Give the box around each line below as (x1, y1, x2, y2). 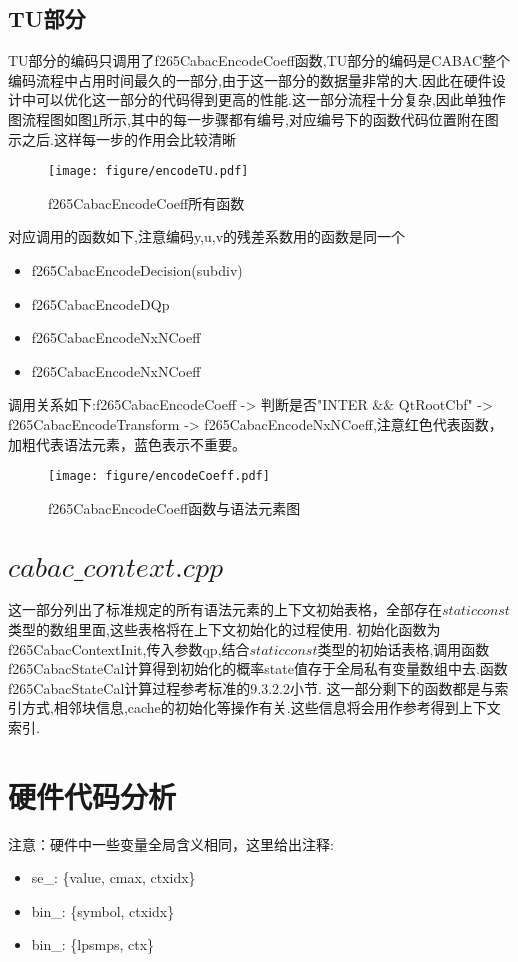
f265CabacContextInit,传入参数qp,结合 (8, 638, 250, 659)
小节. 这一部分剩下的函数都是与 (290, 677, 495, 698)
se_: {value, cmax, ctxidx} (31, 867, 196, 888)
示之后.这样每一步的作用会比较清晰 (8, 128, 236, 149)
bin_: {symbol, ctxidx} (31, 900, 175, 921)
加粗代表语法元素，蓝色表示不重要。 (8, 433, 246, 454)
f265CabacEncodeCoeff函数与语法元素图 (48, 497, 301, 518)
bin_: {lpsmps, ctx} (31, 934, 155, 955)
